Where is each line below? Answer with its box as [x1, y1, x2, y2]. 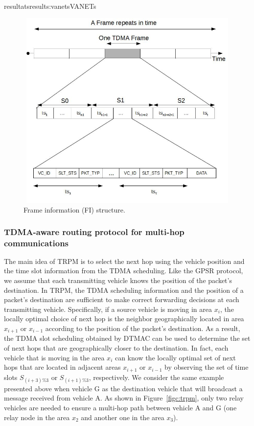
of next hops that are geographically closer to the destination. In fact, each [4, 343, 229, 353]
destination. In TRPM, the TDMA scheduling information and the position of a [4, 284, 244, 295]
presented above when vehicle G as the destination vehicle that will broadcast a [4, 383, 243, 393]
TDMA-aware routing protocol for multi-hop [4, 225, 185, 237]
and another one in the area [81, 412, 164, 422]
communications [4, 237, 69, 249]
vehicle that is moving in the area [4, 352, 105, 362]
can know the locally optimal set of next [115, 352, 236, 362]
